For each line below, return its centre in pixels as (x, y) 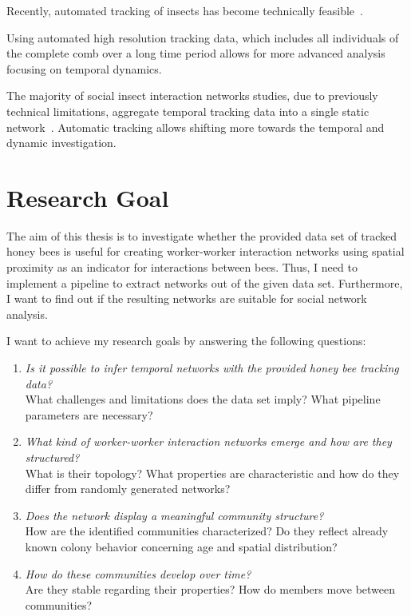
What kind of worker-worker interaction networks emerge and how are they (208, 441)
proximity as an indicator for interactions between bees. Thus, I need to (182, 267)
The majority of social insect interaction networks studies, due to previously (192, 95)
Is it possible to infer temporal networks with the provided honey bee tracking (212, 368)
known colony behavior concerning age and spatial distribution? (181, 546)
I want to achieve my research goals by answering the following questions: (186, 341)
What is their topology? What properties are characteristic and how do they (212, 473)
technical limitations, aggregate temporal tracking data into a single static (188, 111)
